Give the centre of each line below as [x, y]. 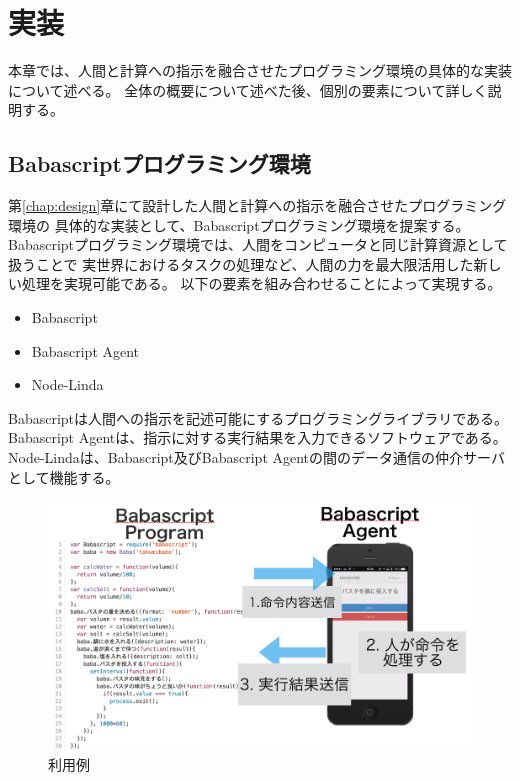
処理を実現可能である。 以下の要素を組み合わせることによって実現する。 [261, 283]
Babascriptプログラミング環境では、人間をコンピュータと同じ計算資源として [258, 244]
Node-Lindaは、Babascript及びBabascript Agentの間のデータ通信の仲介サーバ [256, 457]
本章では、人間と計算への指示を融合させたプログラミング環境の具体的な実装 [260, 70]
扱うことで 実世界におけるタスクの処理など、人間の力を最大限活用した [241, 263]
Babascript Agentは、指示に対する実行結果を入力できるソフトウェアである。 [257, 437]
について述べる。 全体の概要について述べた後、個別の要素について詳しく [248, 89]
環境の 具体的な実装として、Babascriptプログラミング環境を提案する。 [239, 224]
